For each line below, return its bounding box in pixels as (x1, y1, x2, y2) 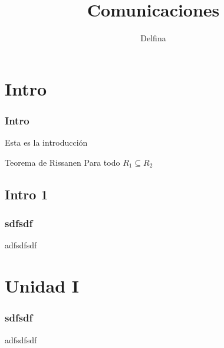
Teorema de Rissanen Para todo (5, 156, 120, 168)
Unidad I (5, 274, 79, 298)
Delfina (140, 32, 166, 44)
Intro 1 (5, 185, 48, 203)
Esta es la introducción (5, 136, 88, 149)
